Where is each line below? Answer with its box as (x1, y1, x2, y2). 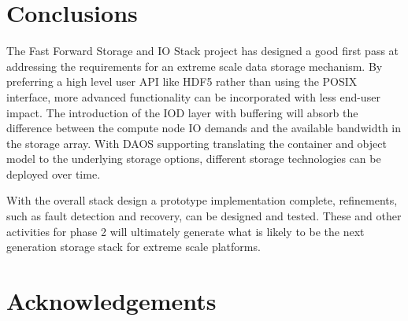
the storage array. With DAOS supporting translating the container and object (6, 135, 387, 151)
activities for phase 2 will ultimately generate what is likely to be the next (6, 223, 365, 239)
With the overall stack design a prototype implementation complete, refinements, (6, 192, 398, 208)
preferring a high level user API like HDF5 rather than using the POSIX (6, 73, 358, 90)
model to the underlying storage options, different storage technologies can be (6, 150, 381, 167)
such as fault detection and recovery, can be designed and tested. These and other (6, 208, 402, 224)
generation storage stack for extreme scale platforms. (6, 238, 261, 255)
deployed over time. (6, 165, 101, 182)
